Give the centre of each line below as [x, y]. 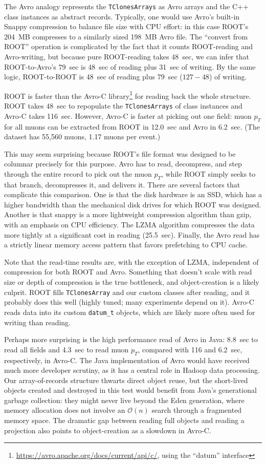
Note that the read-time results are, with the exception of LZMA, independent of [131, 261]
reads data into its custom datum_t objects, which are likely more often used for [130, 312]
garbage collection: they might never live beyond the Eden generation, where [124, 400]
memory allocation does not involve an [65, 410]
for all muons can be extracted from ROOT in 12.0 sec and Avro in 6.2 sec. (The [132, 126]
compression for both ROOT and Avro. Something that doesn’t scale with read [128, 272]
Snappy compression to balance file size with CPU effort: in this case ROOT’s [126, 26]
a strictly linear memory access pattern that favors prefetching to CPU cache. [126, 245]
